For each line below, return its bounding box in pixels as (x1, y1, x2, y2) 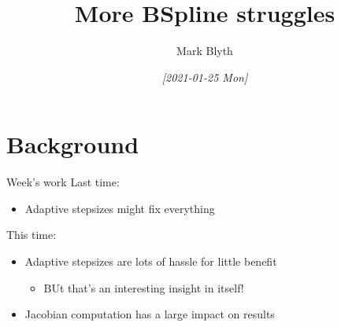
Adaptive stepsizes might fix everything (24, 200, 215, 216)
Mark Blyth (176, 42, 233, 59)
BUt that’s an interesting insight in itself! (43, 279, 244, 296)
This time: (6, 226, 57, 243)
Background (6, 128, 139, 160)
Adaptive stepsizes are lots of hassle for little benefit (24, 253, 277, 270)
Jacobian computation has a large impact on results (24, 306, 275, 322)
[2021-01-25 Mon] (161, 68, 248, 85)
